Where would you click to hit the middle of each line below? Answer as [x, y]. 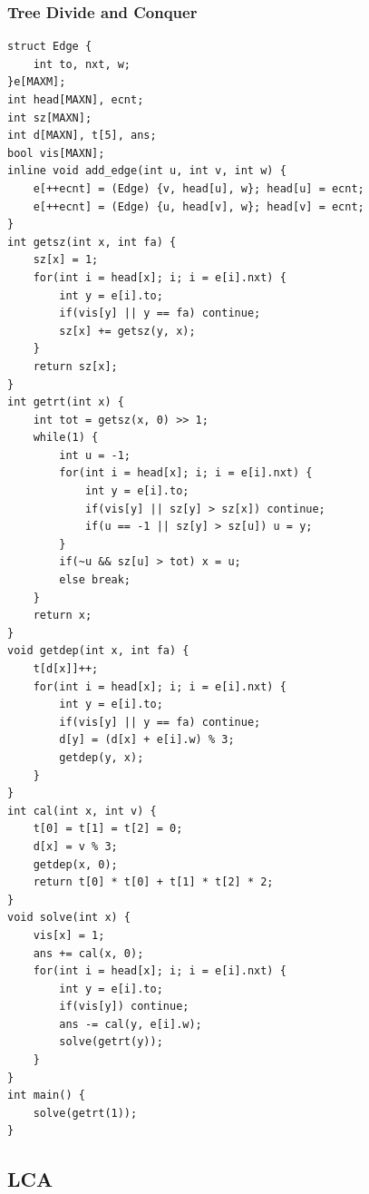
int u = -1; [95, 455]
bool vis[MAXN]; [56, 153]
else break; [95, 580]
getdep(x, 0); [75, 864]
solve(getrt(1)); [85, 1113]
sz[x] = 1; [66, 260]
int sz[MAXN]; [50, 117]
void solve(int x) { [69, 918]
